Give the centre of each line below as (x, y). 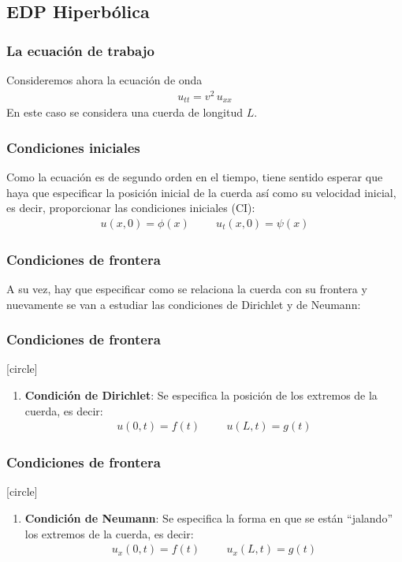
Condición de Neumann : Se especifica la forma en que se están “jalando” (209, 518)
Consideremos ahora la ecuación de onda (104, 80)
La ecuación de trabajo (80, 50)
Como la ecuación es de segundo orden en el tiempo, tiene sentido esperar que (195, 176)
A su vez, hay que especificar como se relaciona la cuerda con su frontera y (187, 288)
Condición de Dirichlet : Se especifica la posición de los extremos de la (201, 395)
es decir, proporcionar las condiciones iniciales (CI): (131, 208)
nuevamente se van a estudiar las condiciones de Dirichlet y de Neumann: (184, 304)
